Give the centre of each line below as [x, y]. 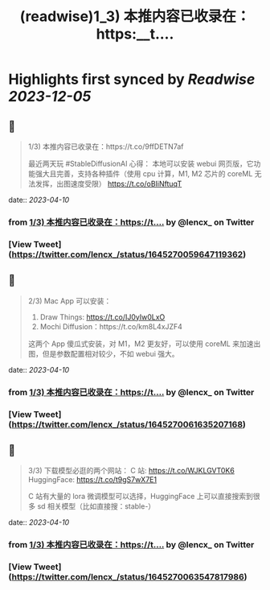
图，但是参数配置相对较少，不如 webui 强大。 [103, 353]
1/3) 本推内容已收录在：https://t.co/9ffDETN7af [106, 146]
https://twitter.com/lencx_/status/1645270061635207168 [127, 424]
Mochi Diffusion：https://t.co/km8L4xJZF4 [111, 326]
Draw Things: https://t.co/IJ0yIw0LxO [102, 317]
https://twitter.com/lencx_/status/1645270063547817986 [128, 577]
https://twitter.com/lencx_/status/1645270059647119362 [127, 254]
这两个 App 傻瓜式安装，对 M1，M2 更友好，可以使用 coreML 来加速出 [144, 344]
